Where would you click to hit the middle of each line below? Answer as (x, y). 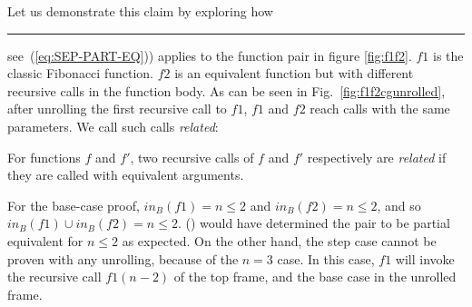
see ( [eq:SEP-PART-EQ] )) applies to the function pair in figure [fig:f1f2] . (210, 55)
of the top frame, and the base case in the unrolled (315, 277)
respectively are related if (377, 157)
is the (448, 55)
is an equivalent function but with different (294, 73)
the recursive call (54, 277)
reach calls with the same (380, 109)
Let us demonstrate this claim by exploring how (140, 11)
